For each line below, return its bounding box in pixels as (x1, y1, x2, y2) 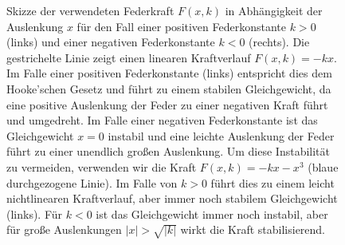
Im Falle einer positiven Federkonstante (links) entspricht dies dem (6, 65, 332, 81)
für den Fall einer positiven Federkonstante (76, 18, 287, 34)
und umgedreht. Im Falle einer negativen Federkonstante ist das (6, 112, 318, 128)
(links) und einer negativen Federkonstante (6, 34, 215, 50)
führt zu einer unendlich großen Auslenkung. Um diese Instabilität (6, 143, 330, 160)
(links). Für (6, 205, 63, 222)
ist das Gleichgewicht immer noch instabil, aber (96, 205, 328, 222)
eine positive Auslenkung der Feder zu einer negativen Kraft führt (6, 96, 328, 113)
